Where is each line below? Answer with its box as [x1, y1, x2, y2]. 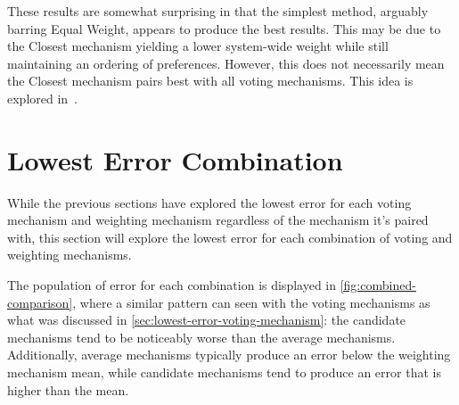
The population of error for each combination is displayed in [7, 276, 337, 294]
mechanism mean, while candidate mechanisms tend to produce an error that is [7, 363, 441, 382]
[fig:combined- [340, 276, 416, 294]
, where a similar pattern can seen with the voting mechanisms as [72, 293, 430, 311]
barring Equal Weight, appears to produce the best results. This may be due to [7, 19, 441, 37]
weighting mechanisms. [7, 245, 132, 264]
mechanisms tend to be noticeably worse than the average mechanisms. [7, 327, 396, 346]
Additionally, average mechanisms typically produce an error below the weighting [7, 345, 451, 364]
